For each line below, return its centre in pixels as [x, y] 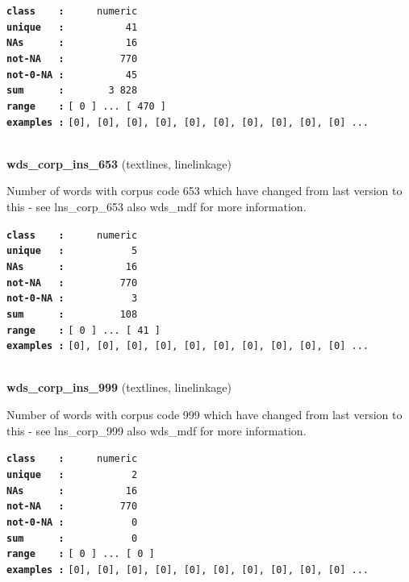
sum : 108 [72, 314]
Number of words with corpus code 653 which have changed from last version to [204, 191]
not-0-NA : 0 [72, 522]
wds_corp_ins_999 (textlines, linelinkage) [119, 387]
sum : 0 [72, 538]
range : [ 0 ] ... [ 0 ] [81, 554]
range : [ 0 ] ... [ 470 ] [87, 106]
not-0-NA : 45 [72, 75]
